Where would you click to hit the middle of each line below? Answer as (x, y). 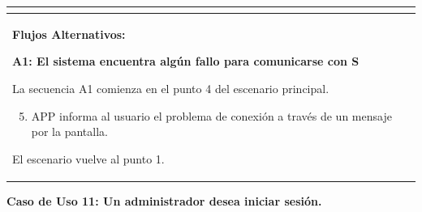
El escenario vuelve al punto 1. (88, 158)
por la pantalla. (69, 131)
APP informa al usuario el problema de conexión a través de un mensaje (211, 115)
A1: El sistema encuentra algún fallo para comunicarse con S (186, 61)
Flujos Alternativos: (69, 34)
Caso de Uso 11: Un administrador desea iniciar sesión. (164, 200)
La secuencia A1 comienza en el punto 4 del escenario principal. (171, 88)
